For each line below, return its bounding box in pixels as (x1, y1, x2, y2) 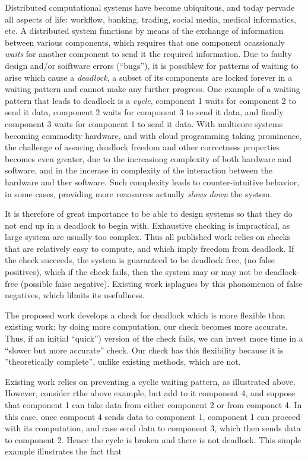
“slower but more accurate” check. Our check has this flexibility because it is (5, 343, 284, 356)
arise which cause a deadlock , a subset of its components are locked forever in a (5, 71, 293, 83)
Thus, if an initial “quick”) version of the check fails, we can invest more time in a (5, 332, 303, 345)
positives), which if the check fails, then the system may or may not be (5, 266, 262, 278)
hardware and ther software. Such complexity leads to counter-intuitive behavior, (5, 175, 300, 188)
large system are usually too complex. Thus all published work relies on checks (5, 230, 291, 243)
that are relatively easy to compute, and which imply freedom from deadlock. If (5, 242, 294, 254)
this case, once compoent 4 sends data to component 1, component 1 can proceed (5, 410, 301, 422)
